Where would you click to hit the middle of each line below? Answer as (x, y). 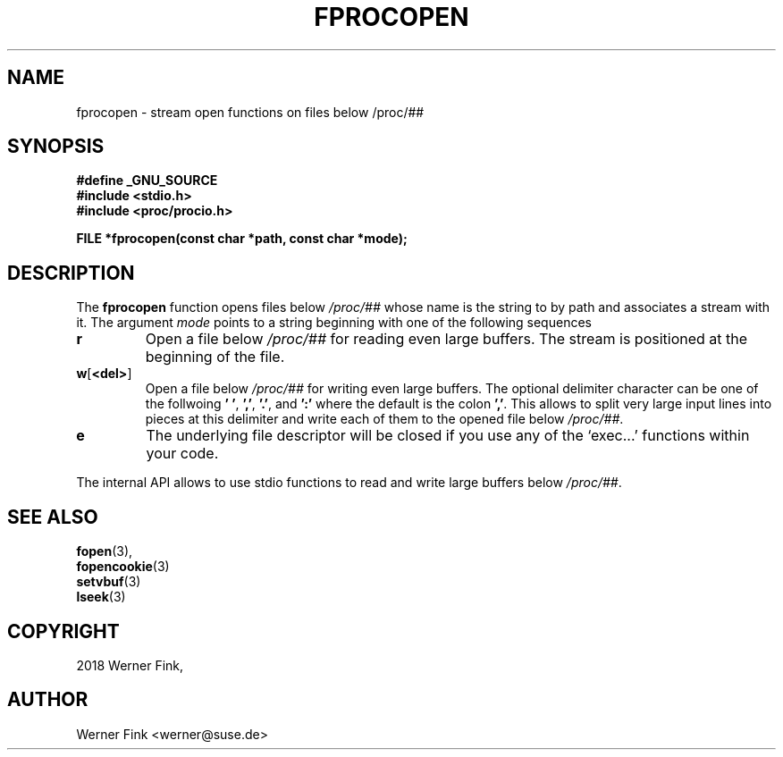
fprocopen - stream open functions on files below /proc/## (250, 112)
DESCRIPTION (71, 273)
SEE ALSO (53, 517)
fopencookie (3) (123, 567)
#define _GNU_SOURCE (147, 181)
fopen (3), (105, 551)
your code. (182, 454)
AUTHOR (48, 700)
